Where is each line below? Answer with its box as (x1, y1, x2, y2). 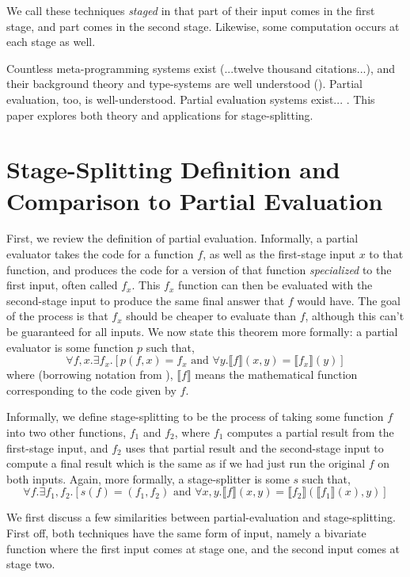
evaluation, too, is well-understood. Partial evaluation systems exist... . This (6, 90, 375, 107)
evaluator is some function (6, 338, 134, 355)
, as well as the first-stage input (203, 246, 355, 262)
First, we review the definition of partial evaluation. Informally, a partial (6, 230, 359, 246)
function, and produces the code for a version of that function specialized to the (6, 261, 392, 277)
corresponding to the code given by (6, 381, 177, 398)
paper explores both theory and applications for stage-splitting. (6, 106, 313, 123)
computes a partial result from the (226, 424, 394, 440)
